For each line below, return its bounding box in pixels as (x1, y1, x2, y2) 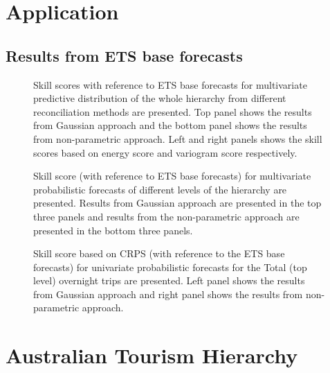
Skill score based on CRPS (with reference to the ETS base (33, 246, 285, 261)
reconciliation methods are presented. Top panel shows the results (33, 104, 312, 119)
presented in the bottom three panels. (33, 223, 193, 237)
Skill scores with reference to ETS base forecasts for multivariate (33, 77, 307, 92)
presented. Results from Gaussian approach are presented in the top (33, 196, 322, 210)
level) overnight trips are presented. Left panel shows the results (33, 273, 305, 288)
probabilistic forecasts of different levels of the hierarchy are (33, 182, 287, 196)
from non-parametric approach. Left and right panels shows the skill (33, 131, 322, 146)
